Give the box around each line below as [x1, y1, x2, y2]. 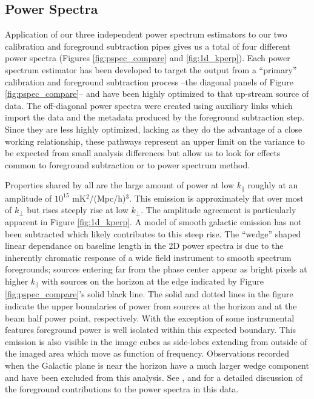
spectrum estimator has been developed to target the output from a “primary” [5, 63, 297, 76]
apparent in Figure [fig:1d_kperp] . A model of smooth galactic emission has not [5, 215, 302, 228]
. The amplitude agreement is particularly [141, 203, 296, 216]
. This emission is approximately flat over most [129, 191, 304, 204]
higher [5, 274, 28, 287]
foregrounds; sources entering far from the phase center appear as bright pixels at [5, 263, 307, 275]
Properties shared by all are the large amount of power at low [5, 179, 235, 191]
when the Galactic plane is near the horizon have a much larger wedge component [5, 358, 309, 371]
